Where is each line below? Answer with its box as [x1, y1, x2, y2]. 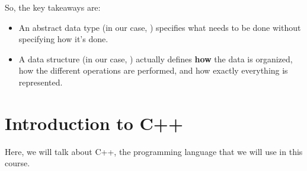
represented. [18, 75, 63, 88]
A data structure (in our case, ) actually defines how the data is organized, [18, 52, 293, 65]
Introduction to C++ [5, 110, 183, 135]
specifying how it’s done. [18, 33, 108, 45]
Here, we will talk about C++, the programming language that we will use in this [5, 145, 303, 157]
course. [5, 157, 30, 169]
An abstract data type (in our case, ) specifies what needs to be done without [18, 21, 301, 33]
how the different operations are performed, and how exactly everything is [18, 64, 288, 77]
